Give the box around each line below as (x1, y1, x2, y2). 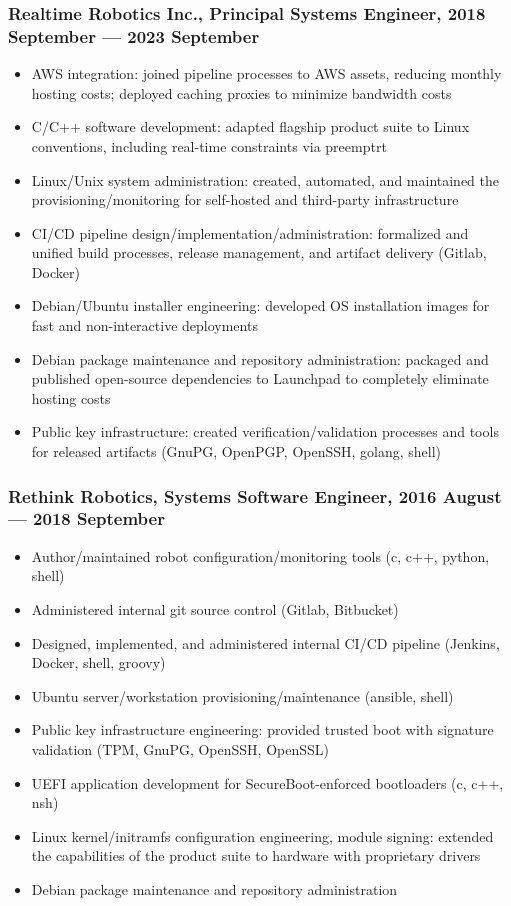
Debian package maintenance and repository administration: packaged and (31, 348, 489, 369)
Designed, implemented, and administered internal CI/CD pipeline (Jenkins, (31, 632, 500, 653)
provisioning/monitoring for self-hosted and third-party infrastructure (31, 189, 459, 210)
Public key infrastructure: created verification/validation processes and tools (31, 421, 499, 442)
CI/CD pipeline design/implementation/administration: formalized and (31, 222, 469, 243)
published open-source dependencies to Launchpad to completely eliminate (31, 368, 489, 389)
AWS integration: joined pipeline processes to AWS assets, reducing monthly (31, 63, 502, 84)
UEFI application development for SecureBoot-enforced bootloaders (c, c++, (31, 772, 504, 793)
